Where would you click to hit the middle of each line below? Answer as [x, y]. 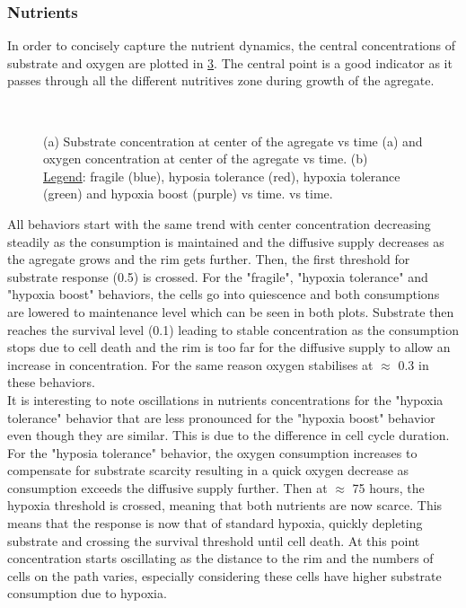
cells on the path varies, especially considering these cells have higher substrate [224, 575]
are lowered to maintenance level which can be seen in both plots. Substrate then [231, 311]
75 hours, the [388, 487]
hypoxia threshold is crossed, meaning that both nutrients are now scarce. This [225, 505]
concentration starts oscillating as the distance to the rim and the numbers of [220, 558]
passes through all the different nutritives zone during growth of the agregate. [221, 80]
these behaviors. [51, 382]
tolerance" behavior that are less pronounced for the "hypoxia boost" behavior [221, 417]
